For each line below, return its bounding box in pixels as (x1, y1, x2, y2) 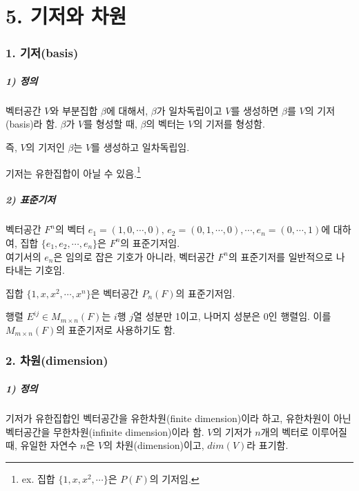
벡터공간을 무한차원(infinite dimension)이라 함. (6, 424, 204, 439)
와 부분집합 (50, 103, 98, 117)
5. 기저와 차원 (6, 1, 127, 30)
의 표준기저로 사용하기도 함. (56, 322, 175, 337)
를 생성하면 (231, 103, 279, 117)
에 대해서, (106, 103, 148, 117)
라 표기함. (246, 438, 289, 452)
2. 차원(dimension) (6, 352, 108, 369)
